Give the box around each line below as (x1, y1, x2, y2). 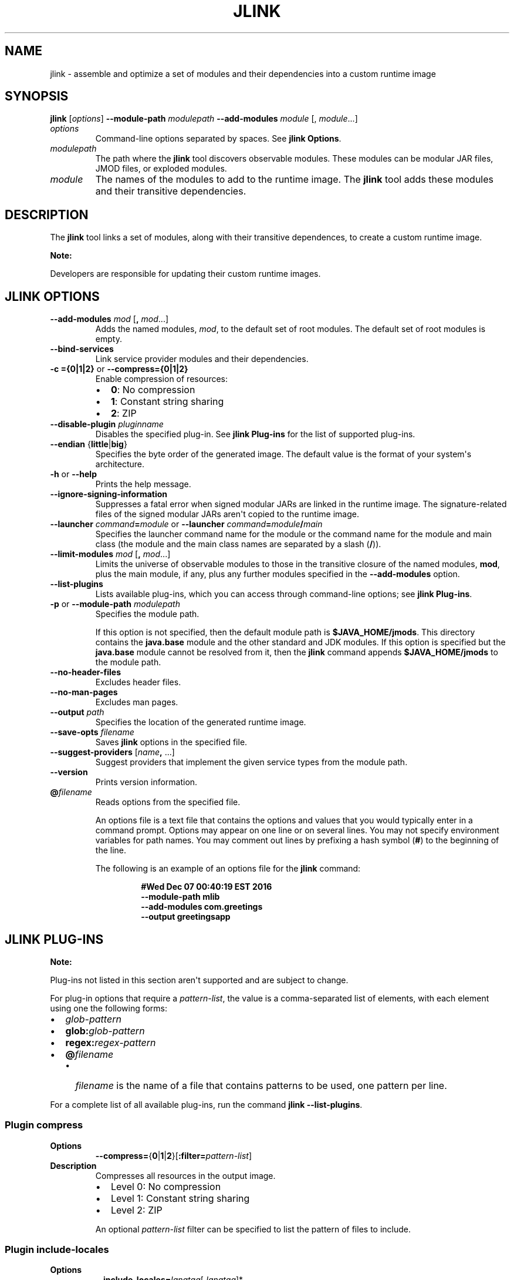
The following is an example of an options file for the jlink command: (95, 863, 361, 874)
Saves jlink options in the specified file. (95, 737, 248, 748)
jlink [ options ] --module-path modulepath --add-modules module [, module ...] (50, 113, 358, 124)
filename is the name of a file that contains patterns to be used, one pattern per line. (75, 1079, 447, 1091)
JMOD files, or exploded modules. (95, 163, 227, 174)
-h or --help (50, 469, 97, 480)
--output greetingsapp (141, 912, 231, 922)
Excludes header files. (95, 677, 181, 688)
